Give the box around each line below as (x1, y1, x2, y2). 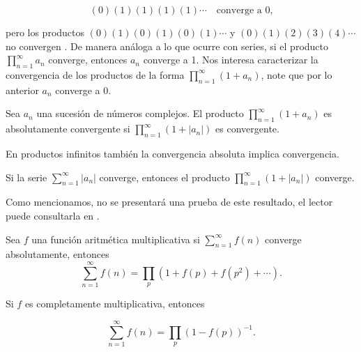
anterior (6, 82, 39, 97)
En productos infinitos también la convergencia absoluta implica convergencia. (6, 146, 339, 160)
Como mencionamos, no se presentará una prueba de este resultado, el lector (6, 194, 333, 209)
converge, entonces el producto (99, 169, 230, 184)
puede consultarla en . (6, 208, 100, 222)
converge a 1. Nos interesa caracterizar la (143, 52, 318, 67)
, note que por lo (261, 67, 332, 82)
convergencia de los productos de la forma (6, 67, 185, 82)
